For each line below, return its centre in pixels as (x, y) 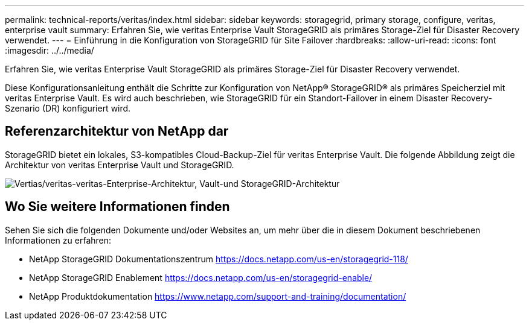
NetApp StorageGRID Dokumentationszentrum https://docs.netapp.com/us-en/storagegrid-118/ (219, 259)
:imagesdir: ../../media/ (50, 50)
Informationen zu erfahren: (58, 240)
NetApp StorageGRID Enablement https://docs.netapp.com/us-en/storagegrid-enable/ (201, 277)
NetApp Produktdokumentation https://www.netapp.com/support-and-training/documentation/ (218, 296)
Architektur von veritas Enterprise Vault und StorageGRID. (120, 165)
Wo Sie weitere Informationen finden (117, 207)
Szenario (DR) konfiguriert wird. (68, 108)
